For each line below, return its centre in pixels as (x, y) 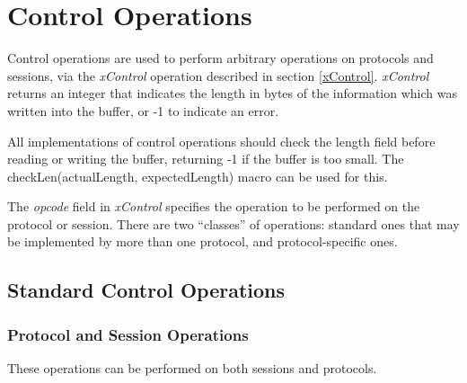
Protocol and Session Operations (128, 334)
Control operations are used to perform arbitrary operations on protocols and (220, 58)
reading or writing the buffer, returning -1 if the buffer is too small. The (206, 159)
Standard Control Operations (146, 290)
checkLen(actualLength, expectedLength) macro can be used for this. (198, 176)
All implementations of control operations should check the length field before (221, 141)
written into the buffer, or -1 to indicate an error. (143, 110)
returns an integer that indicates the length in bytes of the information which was (232, 93)
